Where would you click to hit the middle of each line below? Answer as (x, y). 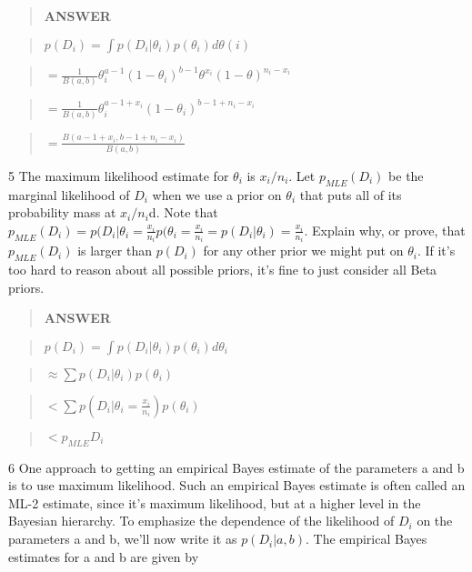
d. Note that (183, 212)
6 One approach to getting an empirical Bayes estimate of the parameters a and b (236, 467)
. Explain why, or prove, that (385, 230)
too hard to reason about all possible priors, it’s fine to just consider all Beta (223, 270)
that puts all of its (351, 194)
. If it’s (436, 251)
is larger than (115, 251)
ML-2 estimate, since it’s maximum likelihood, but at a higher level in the (215, 502)
